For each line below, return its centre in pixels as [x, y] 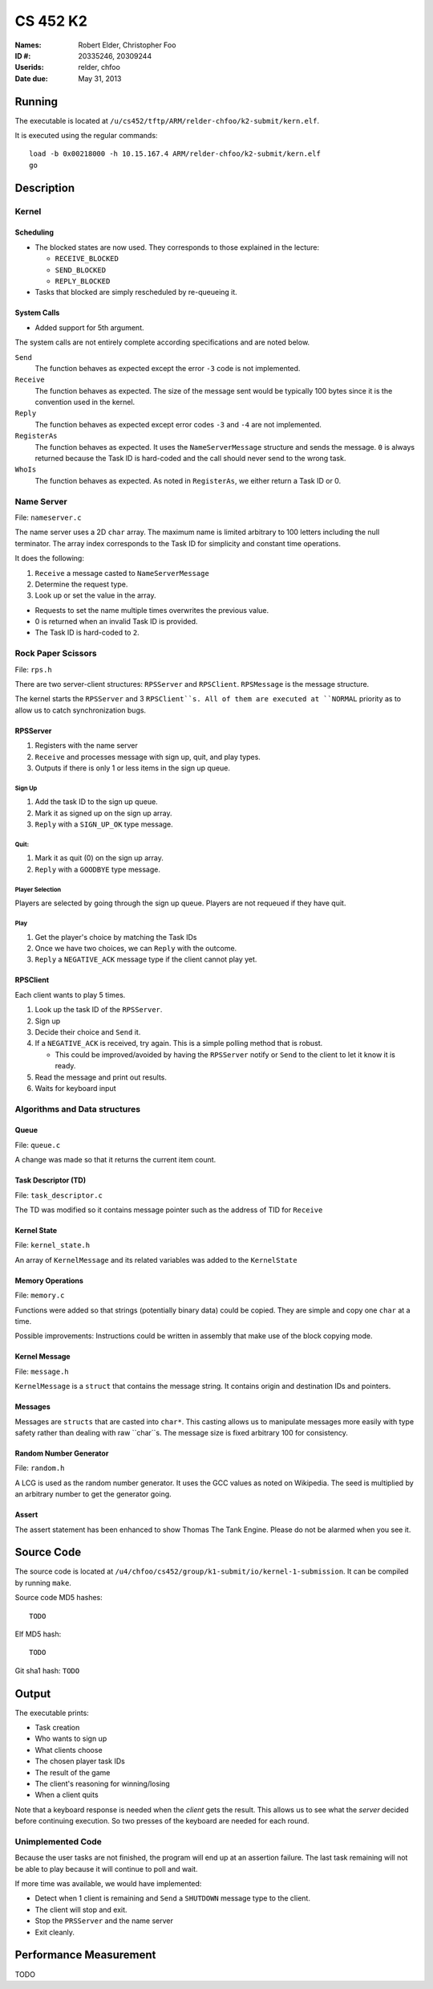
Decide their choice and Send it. [88, 1031]
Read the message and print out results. [101, 1077]
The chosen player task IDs [80, 1761]
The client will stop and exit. [81, 1909]
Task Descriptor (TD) [51, 1180]
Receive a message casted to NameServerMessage [122, 573]
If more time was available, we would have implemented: [108, 1884]
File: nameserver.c [48, 517]
